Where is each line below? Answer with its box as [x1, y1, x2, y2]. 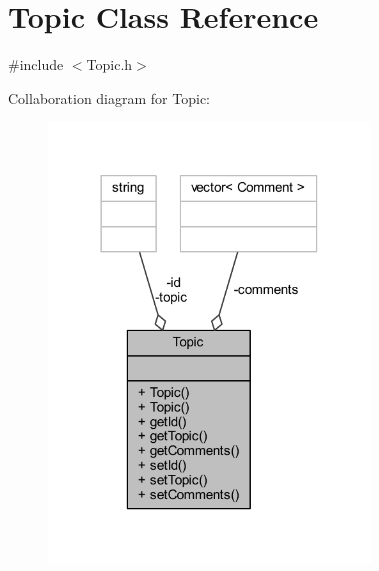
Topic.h [86, 54, 133, 75]
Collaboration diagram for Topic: [8, 87, 210, 108]
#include [8, 54, 64, 75]
